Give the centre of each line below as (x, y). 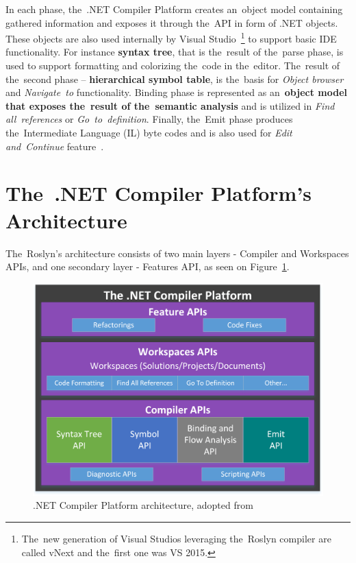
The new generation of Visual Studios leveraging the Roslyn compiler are (176, 538)
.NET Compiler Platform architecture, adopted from (143, 505)
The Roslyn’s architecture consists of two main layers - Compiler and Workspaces (177, 253)
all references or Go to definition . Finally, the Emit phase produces (149, 119)
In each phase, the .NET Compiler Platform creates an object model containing (174, 9)
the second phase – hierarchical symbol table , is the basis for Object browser (175, 79)
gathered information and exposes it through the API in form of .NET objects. (172, 22)
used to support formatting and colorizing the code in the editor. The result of (173, 65)
